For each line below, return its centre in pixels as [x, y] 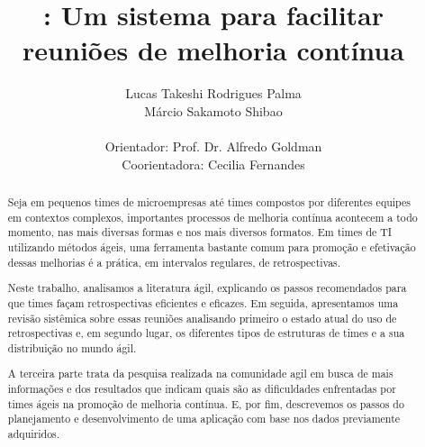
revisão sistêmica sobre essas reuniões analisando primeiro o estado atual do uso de [202, 318]
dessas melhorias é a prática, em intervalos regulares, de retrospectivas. [174, 262]
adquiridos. [34, 434]
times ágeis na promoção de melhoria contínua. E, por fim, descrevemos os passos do [206, 403]
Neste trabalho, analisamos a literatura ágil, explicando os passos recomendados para [207, 288]
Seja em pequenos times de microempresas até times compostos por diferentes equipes [209, 202]
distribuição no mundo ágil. [72, 347]
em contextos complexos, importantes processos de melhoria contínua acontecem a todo [212, 217]
